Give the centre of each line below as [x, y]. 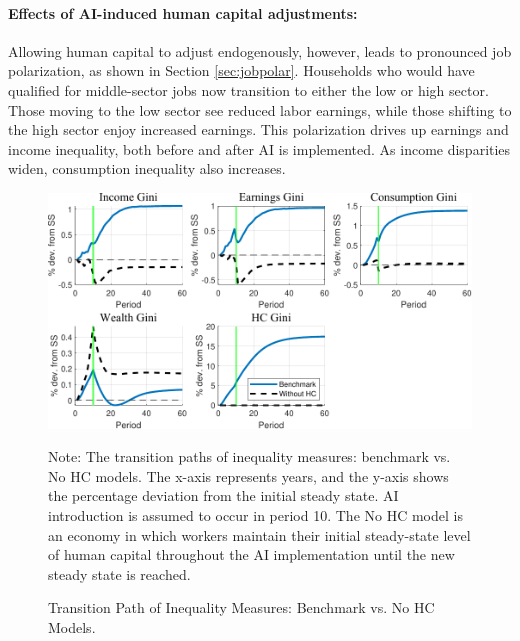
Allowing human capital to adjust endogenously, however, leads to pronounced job [260, 50]
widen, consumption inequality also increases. [147, 168]
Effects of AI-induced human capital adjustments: [183, 12]
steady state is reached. [119, 573]
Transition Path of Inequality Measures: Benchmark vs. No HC [241, 607]
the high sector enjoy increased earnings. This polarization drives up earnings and [258, 129]
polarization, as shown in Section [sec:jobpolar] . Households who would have [241, 70]
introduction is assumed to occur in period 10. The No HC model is [255, 514]
